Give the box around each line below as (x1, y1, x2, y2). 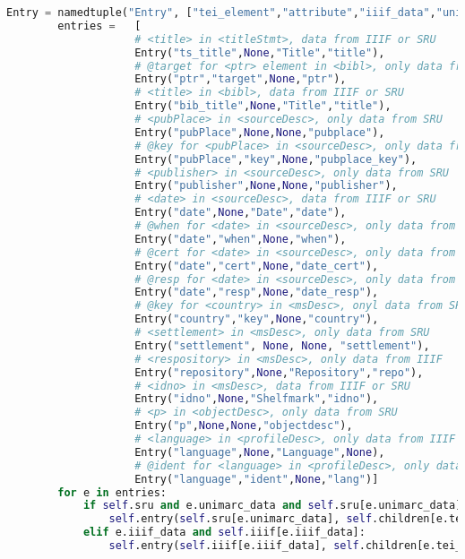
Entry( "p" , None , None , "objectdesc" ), (134, 419, 353, 433)
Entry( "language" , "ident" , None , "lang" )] (134, 472, 379, 486)
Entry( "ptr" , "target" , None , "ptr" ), (134, 73, 347, 86)
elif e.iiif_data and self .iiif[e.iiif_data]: (82, 526, 366, 539)
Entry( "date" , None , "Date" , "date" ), (134, 206, 347, 219)
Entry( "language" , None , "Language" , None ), (134, 445, 385, 459)
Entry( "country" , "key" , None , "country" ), (134, 313, 379, 326)
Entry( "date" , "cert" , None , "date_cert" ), (134, 259, 379, 272)
